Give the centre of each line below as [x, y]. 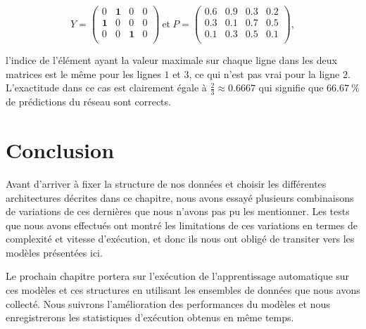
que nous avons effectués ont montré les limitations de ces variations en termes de [182, 225]
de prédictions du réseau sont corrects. [88, 102]
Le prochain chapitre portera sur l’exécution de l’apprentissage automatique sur [178, 276]
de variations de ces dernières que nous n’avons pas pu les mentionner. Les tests [178, 211]
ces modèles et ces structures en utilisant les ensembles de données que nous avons [183, 290]
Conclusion [60, 149]
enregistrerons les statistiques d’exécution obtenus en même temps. [150, 317]
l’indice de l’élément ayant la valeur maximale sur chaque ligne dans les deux [171, 60]
